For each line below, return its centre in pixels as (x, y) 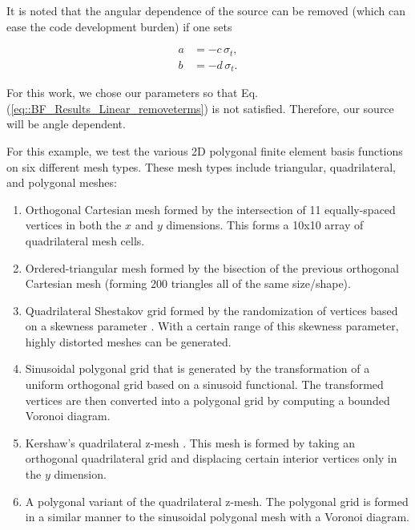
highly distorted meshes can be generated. (128, 341)
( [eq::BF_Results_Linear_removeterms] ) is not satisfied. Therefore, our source (200, 108)
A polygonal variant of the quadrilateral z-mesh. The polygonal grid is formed (217, 501)
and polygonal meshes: (62, 182)
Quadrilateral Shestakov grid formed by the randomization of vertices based (212, 310)
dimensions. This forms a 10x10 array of (265, 225)
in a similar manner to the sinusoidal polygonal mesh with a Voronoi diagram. (218, 517)
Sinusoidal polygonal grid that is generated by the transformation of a (197, 368)
